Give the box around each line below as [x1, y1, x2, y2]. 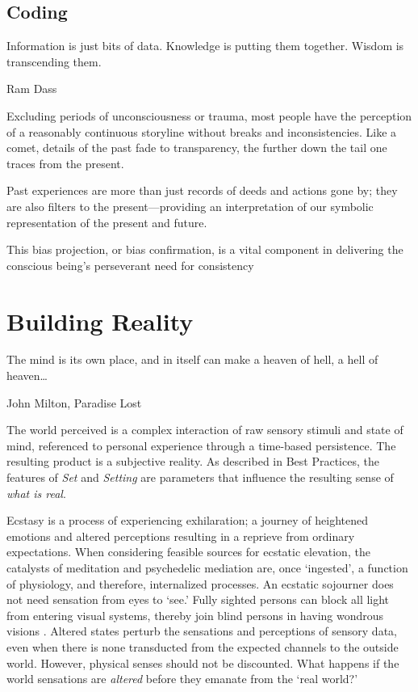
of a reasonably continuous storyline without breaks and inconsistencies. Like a [6, 123, 397, 140]
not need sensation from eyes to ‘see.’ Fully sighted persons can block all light [6, 591, 390, 608]
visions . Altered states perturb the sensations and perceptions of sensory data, [6, 622, 397, 639]
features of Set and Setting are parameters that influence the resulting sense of [6, 469, 394, 486]
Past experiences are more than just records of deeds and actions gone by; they [6, 182, 398, 199]
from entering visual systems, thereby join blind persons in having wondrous [6, 606, 384, 623]
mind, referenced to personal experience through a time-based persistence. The [6, 437, 396, 454]
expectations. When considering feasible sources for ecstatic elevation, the [6, 543, 370, 560]
